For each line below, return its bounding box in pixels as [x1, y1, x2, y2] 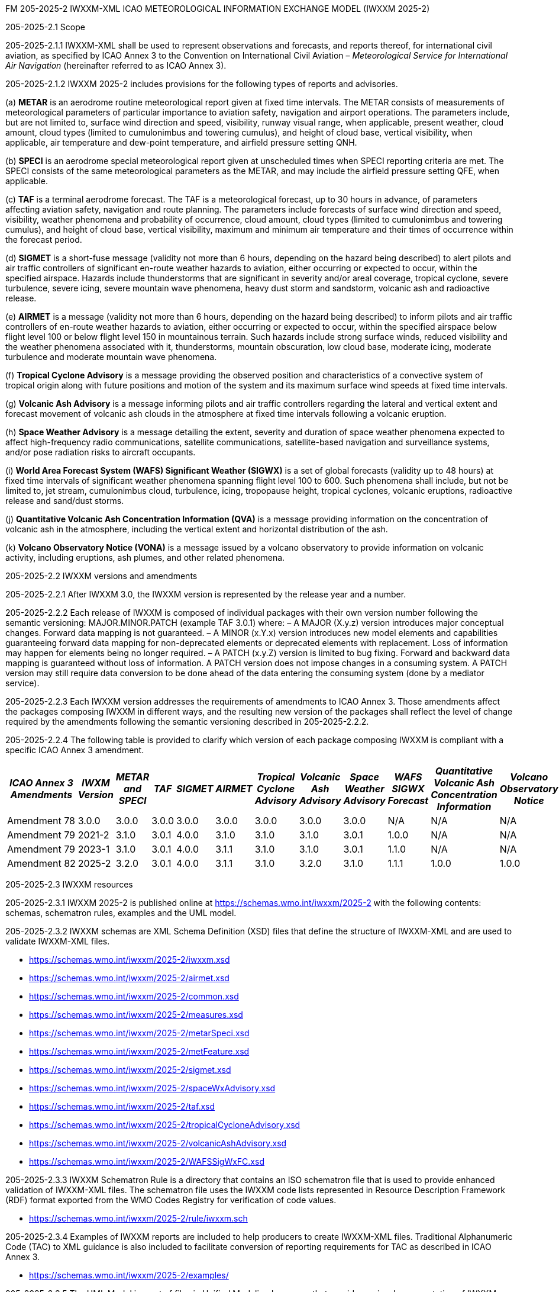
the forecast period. [5, 234, 82, 245]
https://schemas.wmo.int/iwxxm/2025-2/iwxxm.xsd [29, 954, 230, 965]
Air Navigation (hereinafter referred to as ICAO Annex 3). [5, 60, 227, 70]
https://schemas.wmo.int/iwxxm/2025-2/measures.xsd [29, 1010, 243, 1020]
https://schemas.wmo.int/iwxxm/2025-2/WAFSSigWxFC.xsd [29, 1156, 264, 1166]
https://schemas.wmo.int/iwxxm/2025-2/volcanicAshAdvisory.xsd [29, 1138, 287, 1148]
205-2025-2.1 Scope [5, 22, 85, 32]
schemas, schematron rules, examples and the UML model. [5, 908, 237, 918]
